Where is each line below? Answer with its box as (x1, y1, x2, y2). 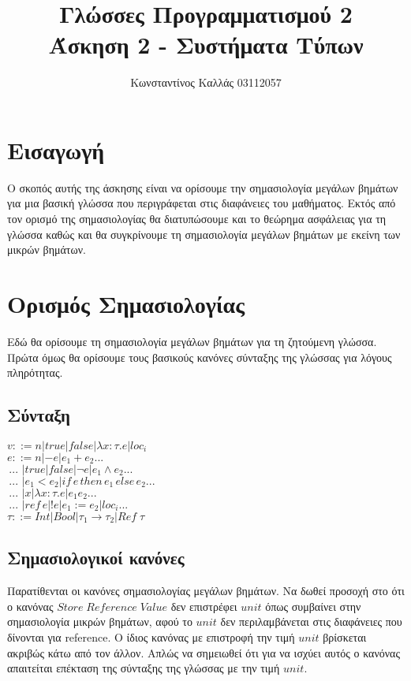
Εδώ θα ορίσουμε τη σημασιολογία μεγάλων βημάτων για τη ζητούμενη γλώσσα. (7, 333, 377, 349)
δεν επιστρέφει (170, 597, 237, 614)
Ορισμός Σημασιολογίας (7, 288, 245, 319)
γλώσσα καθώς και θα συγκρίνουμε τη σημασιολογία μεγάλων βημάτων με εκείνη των (7, 225, 401, 242)
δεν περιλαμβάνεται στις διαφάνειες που (220, 613, 402, 630)
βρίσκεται (323, 628, 367, 645)
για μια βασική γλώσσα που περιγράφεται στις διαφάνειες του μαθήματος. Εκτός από (7, 195, 396, 211)
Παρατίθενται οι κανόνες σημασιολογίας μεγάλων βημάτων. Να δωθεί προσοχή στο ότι (7, 582, 405, 599)
